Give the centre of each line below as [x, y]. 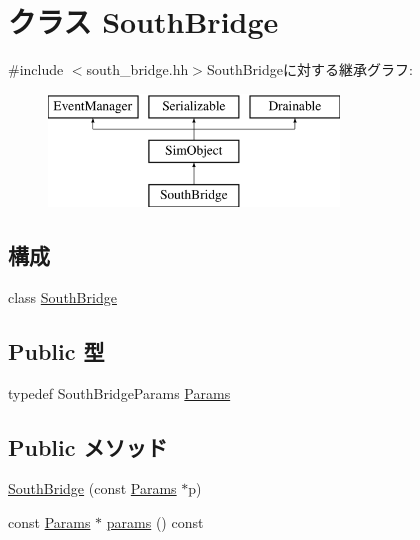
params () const [155, 522]
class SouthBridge [62, 296]
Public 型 [56, 350]
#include [36, 69]
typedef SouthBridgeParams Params [119, 392]
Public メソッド [88, 446]
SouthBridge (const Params [92, 488]
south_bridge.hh [137, 69]
